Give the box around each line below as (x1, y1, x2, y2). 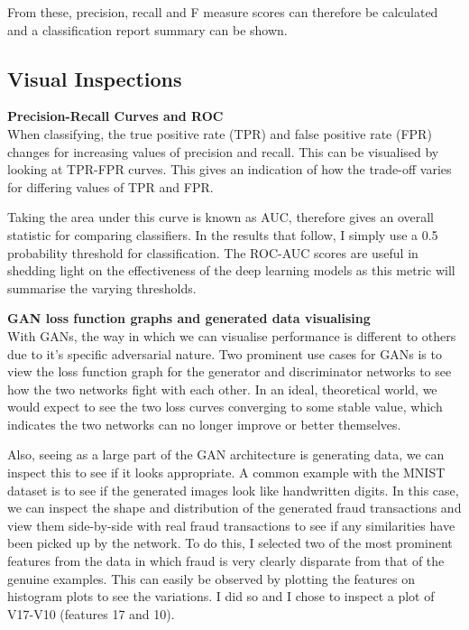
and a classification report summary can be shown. (7, 20, 288, 39)
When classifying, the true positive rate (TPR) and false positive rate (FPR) (7, 124, 432, 143)
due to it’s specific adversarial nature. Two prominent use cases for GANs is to (7, 344, 442, 363)
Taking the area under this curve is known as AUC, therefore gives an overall (7, 208, 435, 227)
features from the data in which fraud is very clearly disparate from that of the (7, 551, 445, 570)
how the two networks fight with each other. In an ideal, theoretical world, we (7, 379, 437, 398)
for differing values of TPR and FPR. (7, 177, 214, 196)
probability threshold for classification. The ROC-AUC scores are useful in (7, 243, 418, 262)
